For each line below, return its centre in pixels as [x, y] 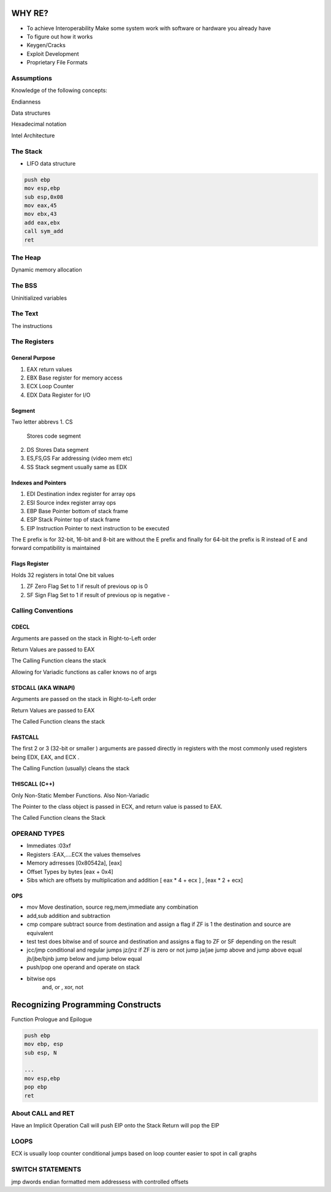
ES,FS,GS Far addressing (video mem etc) [80, 458]
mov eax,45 [40, 206]
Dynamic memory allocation [47, 270]
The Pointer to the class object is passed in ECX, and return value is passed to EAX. [117, 806]
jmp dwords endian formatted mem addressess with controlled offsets [100, 1182]
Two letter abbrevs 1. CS [42, 422]
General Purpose [33, 358]
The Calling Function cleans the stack [59, 661]
